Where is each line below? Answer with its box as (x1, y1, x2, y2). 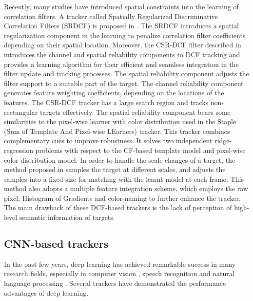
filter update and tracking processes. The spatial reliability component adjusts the (4, 68, 249, 79)
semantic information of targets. (19, 212, 115, 222)
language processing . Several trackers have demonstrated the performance (4, 278, 226, 288)
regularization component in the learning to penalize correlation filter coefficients (4, 30, 246, 40)
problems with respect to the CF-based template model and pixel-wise (35, 145, 246, 155)
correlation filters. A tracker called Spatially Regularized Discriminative (4, 11, 218, 21)
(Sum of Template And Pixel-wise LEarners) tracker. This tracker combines (4, 126, 230, 136)
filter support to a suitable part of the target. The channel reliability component (4, 78, 244, 88)
